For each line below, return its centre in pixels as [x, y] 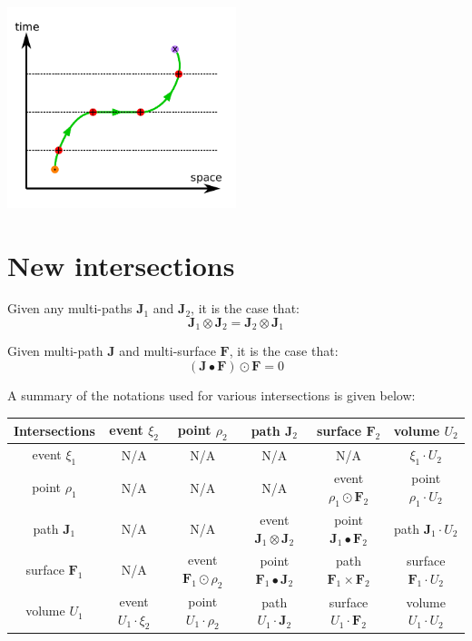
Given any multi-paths [70, 308]
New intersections [121, 265]
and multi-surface [167, 351]
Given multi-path [55, 351]
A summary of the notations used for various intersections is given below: [211, 395]
